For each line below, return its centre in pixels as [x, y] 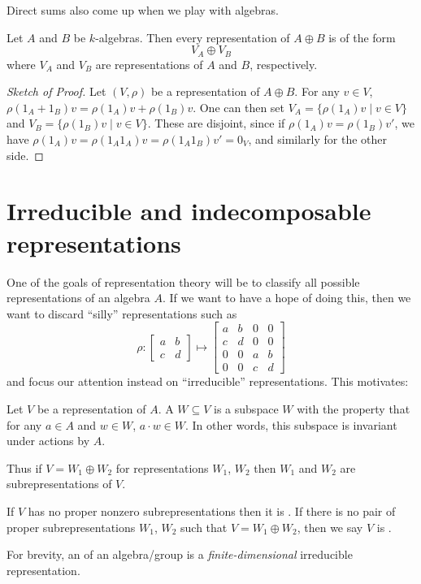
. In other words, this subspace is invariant [291, 424]
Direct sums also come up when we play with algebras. [143, 10]
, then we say [330, 527]
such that [204, 527]
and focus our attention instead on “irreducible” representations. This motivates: [208, 381]
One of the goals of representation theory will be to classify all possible [183, 281]
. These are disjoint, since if [216, 123]
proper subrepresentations [71, 527]
